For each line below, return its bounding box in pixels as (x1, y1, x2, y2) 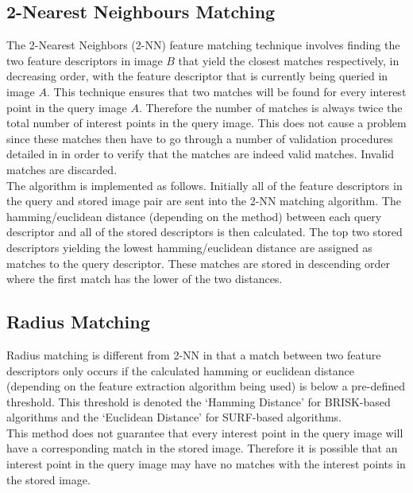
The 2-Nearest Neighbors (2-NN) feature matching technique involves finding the (6, 37, 400, 53)
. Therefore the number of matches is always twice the (138, 99, 403, 115)
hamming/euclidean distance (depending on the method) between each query (6, 208, 382, 224)
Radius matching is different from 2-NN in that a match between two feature (6, 346, 381, 363)
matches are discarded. (6, 161, 118, 177)
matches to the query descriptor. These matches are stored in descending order (6, 254, 390, 271)
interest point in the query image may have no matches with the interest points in (6, 456, 406, 472)
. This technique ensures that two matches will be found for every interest (46, 83, 407, 99)
